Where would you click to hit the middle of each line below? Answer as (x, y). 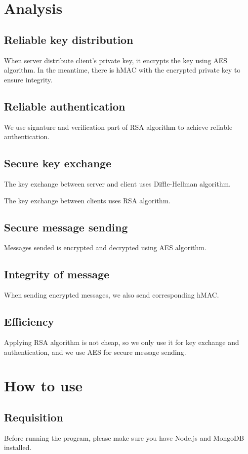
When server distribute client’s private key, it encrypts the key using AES (116, 60)
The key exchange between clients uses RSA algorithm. (87, 200)
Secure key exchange (58, 163)
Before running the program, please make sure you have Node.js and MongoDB (124, 437)
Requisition (34, 417)
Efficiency (29, 322)
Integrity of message (57, 274)
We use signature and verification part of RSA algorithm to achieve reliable (118, 127)
